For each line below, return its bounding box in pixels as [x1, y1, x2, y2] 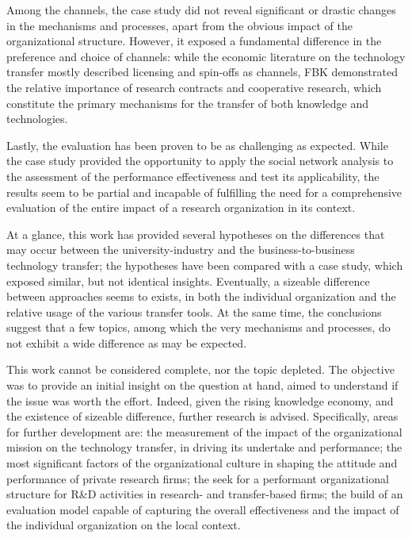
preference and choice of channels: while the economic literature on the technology [6, 48, 406, 64]
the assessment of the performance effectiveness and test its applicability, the [6, 167, 380, 184]
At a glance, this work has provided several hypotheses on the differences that [6, 225, 385, 242]
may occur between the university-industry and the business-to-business [6, 241, 355, 258]
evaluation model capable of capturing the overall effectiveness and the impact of [6, 501, 399, 517]
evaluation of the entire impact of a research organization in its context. [6, 199, 356, 216]
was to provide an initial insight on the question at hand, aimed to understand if [6, 377, 399, 394]
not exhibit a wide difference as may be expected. [6, 334, 247, 351]
